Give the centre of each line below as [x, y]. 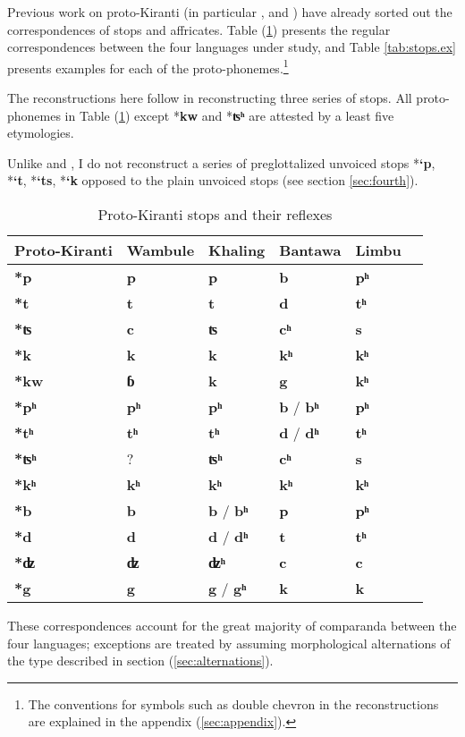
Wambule [161, 250]
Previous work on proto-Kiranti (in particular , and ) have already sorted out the [230, 12]
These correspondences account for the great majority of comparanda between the [232, 625]
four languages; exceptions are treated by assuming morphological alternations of [229, 643]
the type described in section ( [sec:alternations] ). [140, 661]
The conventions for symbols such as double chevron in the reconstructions [233, 703]
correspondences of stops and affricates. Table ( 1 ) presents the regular [199, 29]
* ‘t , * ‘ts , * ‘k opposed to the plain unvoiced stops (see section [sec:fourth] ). [213, 180]
